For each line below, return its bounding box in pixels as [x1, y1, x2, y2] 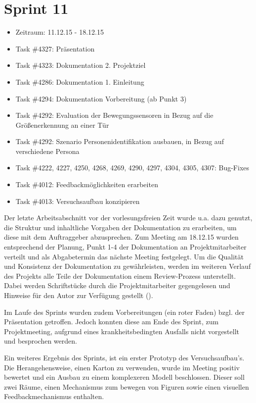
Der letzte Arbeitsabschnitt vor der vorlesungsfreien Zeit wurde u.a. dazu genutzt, [4, 212, 253, 223]
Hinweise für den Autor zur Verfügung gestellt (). [4, 290, 153, 300]
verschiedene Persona [15, 146, 80, 156]
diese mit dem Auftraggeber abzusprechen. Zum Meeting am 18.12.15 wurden [4, 232, 239, 242]
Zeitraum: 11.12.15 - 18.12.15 [15, 27, 104, 37]
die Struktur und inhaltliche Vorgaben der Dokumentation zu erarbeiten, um [4, 222, 237, 232]
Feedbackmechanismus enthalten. [4, 391, 104, 402]
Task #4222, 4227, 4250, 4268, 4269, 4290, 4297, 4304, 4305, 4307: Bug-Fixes [15, 162, 250, 173]
